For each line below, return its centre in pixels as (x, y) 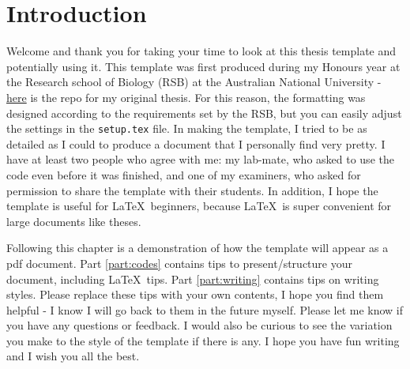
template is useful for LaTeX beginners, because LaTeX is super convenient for (199, 206)
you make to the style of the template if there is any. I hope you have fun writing (203, 340)
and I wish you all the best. (73, 356)
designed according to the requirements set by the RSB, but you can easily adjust (204, 113)
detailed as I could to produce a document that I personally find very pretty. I (196, 143)
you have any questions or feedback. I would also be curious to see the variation (199, 325)
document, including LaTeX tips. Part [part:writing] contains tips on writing (193, 279)
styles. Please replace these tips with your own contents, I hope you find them (195, 294)
